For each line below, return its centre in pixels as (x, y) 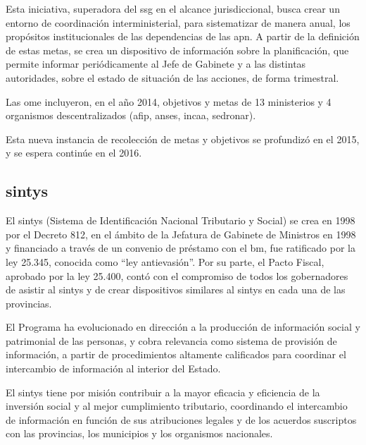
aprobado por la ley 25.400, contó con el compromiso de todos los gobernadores (177, 275)
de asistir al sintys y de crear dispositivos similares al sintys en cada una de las (176, 289)
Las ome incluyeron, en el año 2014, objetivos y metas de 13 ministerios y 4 (169, 101)
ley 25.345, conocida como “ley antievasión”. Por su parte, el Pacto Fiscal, (165, 261)
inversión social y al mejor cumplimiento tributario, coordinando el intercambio (177, 406)
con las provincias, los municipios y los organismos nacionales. (139, 433)
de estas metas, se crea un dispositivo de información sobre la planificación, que (177, 50)
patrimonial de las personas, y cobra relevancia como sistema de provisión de (171, 340)
